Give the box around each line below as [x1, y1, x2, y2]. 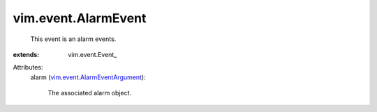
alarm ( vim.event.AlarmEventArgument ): [30, 73, 146, 81]
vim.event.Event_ [68, 50, 117, 58]
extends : [13, 50, 40, 58]
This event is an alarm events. [30, 35, 117, 43]
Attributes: [13, 63, 43, 72]
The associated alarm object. [47, 89, 132, 97]
